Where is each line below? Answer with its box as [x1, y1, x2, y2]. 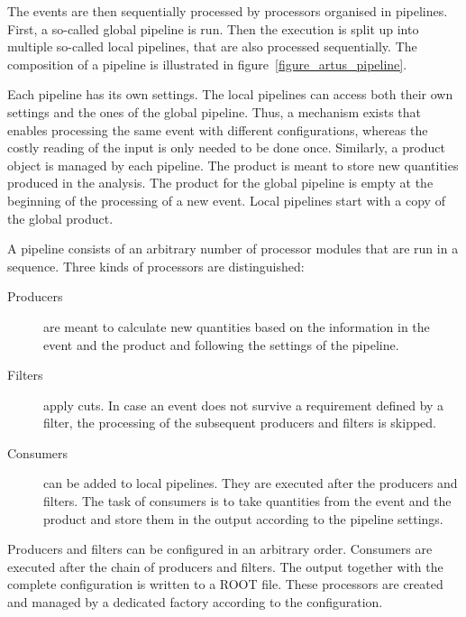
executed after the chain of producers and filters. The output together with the [7, 557, 443, 576]
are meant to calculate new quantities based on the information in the [43, 317, 430, 336]
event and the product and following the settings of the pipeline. [43, 335, 399, 354]
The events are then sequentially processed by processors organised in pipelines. [7, 2, 448, 20]
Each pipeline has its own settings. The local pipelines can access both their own [7, 85, 453, 104]
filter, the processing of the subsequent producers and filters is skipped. [43, 413, 437, 432]
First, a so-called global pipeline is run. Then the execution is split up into [7, 19, 419, 38]
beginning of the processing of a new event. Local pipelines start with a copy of [7, 190, 445, 209]
